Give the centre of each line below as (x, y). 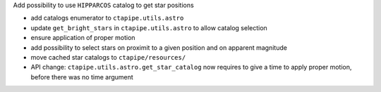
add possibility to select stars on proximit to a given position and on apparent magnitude (159, 47)
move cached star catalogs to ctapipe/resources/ (108, 57)
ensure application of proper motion (83, 38)
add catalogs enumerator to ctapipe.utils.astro (107, 18)
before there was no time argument (82, 77)
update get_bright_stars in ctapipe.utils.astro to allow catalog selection (149, 27)
